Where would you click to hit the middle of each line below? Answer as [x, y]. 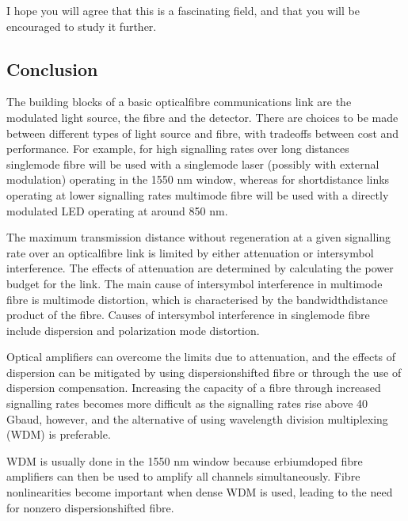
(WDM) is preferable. [59, 434]
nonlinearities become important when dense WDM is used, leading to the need [200, 492]
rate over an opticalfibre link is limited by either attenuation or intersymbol [190, 252]
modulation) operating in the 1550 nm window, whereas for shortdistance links [198, 179]
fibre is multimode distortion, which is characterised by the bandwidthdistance [197, 299]
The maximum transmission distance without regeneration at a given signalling [199, 237]
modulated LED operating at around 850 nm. [117, 210]
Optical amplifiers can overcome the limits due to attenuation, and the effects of [201, 357]
